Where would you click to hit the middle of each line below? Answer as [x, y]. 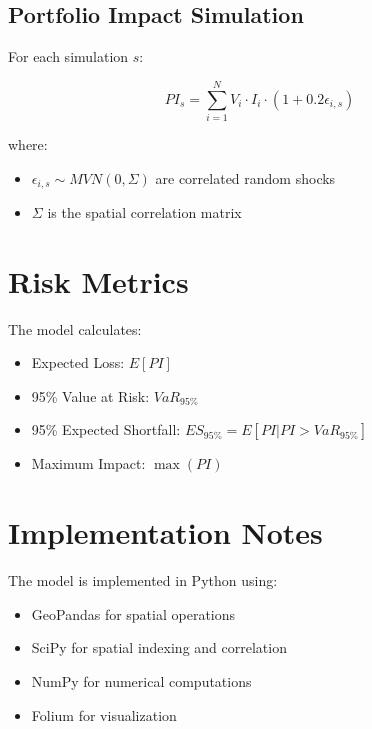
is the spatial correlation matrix [144, 211]
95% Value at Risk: [90, 395]
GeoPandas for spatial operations [133, 613]
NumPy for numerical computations [141, 680]
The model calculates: [75, 328]
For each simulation [68, 56]
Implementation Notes [165, 532]
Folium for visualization [104, 714]
